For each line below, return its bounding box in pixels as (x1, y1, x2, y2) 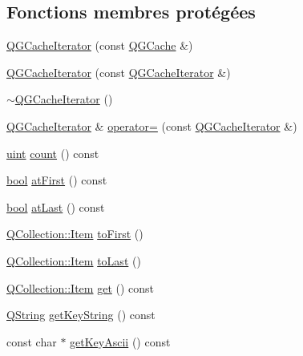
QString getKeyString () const (6, 306, 156, 323)
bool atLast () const (6, 198, 105, 215)
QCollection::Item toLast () (6, 252, 141, 269)
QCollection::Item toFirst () (6, 225, 143, 242)
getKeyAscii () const (70, 333, 171, 350)
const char (6, 333, 57, 350)
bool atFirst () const (6, 172, 107, 188)
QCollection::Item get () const (6, 279, 155, 296)
